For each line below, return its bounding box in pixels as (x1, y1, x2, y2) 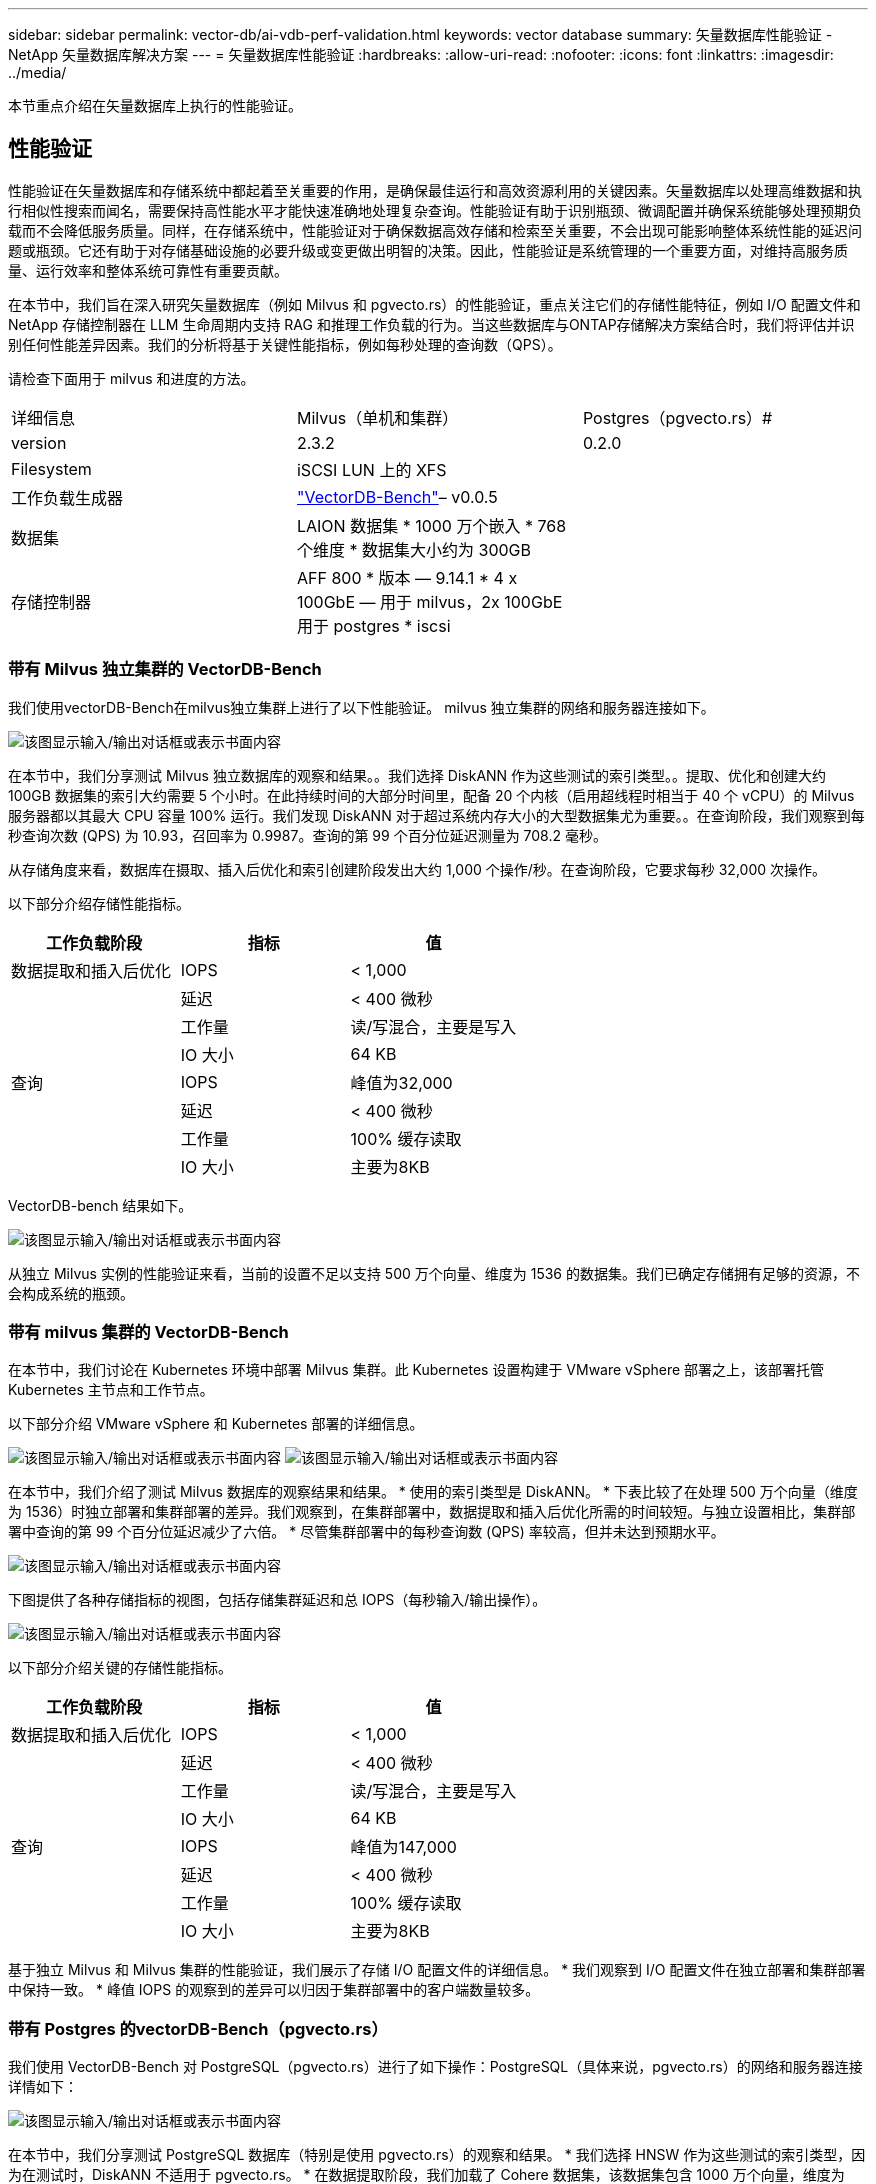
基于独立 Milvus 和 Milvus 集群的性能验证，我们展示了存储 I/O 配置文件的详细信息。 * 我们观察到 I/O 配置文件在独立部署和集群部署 (8, 1961, 866, 1979)
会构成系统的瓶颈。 (8, 1284, 134, 1302)
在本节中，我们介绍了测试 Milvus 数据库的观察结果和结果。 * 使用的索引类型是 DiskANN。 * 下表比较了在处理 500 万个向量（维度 (8, 1483, 858, 1501)
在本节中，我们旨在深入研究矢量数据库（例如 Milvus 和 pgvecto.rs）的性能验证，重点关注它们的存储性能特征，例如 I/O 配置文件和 (8, 295, 861, 313)
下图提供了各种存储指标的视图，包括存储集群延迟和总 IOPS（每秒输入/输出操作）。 (8, 1591, 547, 1609)
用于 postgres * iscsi (296, 615, 451, 636)
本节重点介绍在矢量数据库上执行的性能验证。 (8, 97, 302, 114)
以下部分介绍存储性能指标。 (8, 894, 190, 912)
